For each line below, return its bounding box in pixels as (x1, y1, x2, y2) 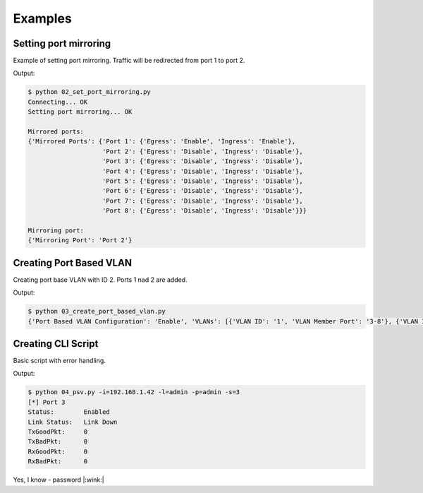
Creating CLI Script (13, 338, 99, 350)
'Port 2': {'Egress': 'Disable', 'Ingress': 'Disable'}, (102, 147, 303, 155)
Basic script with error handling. (13, 357, 106, 365)
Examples (13, 11, 72, 26)
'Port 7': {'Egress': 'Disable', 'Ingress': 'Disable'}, (102, 196, 303, 205)
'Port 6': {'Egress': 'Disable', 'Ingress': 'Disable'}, (102, 187, 303, 195)
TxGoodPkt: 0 (27, 428, 88, 436)
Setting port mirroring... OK (27, 108, 133, 116)
